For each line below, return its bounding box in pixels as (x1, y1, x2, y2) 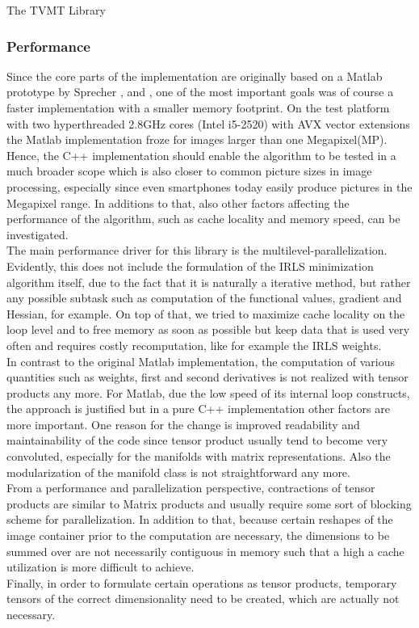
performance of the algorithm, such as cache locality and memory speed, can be (6, 210, 400, 227)
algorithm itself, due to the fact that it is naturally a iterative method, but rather (6, 273, 411, 290)
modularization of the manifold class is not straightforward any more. (6, 463, 350, 480)
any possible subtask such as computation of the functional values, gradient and (6, 289, 402, 306)
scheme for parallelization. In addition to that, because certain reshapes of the (6, 511, 393, 528)
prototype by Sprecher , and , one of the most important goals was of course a (6, 83, 394, 100)
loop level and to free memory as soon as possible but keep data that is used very (6, 321, 410, 338)
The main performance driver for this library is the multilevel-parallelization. (6, 242, 388, 259)
